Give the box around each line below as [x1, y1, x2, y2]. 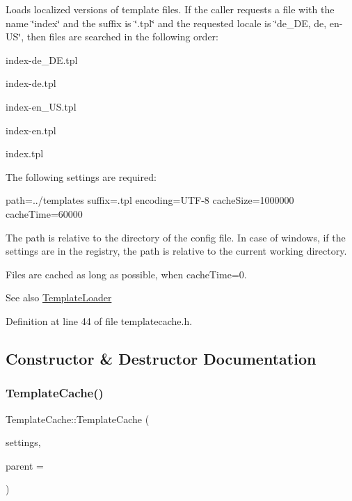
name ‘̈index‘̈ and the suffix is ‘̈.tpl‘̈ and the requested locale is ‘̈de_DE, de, [6, 15, 327, 30]
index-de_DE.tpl [6, 52, 78, 67]
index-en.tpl [6, 122, 56, 137]
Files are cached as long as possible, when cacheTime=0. [6, 267, 247, 281]
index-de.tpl [6, 76, 56, 90]
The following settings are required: [6, 169, 157, 184]
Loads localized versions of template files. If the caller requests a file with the [6, 2, 335, 16]
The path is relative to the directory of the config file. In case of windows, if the [6, 230, 346, 244]
